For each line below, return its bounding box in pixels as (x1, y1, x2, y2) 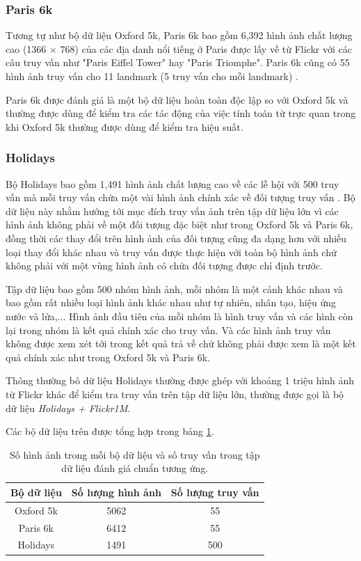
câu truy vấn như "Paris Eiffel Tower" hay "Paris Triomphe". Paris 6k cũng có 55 (6, 55, 350, 70)
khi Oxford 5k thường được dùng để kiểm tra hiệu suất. (6, 119, 243, 134)
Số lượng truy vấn (170, 484, 259, 499)
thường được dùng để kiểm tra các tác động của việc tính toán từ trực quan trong (6, 106, 356, 120)
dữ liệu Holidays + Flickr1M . (6, 400, 131, 415)
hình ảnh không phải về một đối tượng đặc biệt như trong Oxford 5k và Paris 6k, (6, 217, 353, 232)
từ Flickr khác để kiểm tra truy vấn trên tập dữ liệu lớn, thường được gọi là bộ (6, 386, 344, 401)
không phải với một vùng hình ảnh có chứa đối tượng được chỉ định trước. (6, 258, 323, 273)
